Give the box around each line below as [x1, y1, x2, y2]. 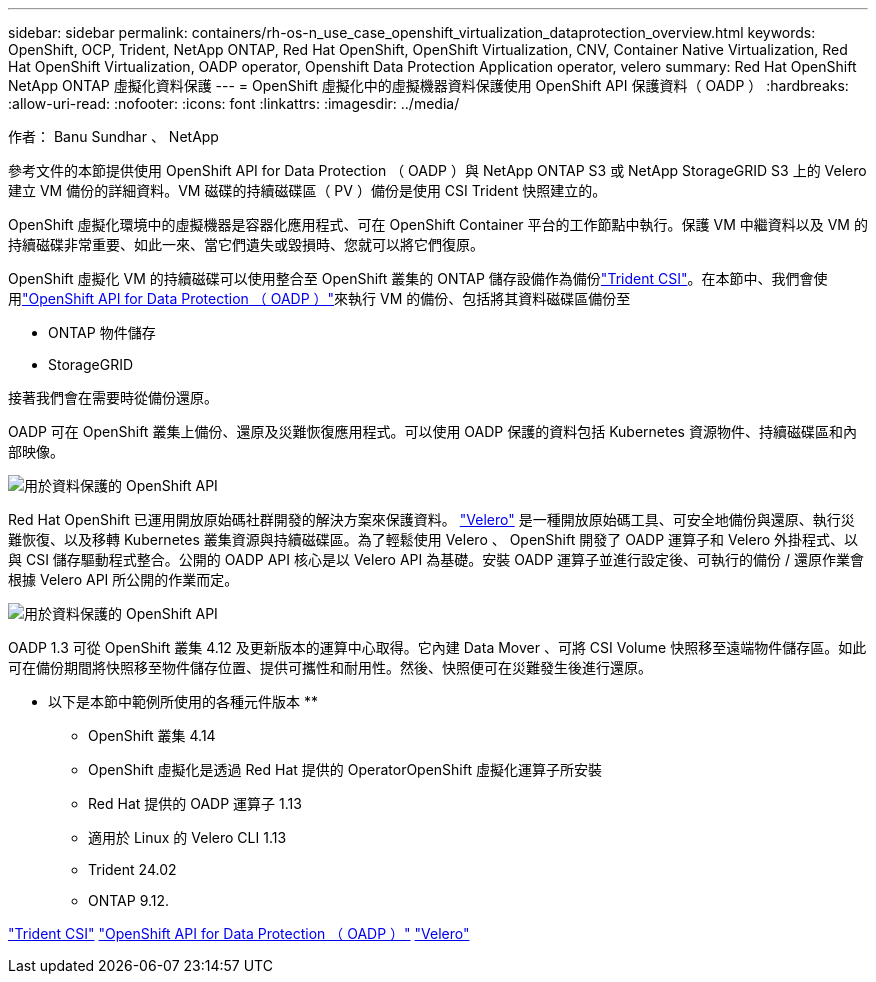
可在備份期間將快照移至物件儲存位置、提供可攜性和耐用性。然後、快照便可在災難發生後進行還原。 [8, 659, 652, 676]
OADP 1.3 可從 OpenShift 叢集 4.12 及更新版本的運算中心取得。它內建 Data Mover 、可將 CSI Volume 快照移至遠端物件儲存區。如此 [8, 639, 867, 656]
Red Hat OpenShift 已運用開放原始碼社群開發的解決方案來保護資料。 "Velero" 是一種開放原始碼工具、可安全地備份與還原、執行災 [8, 511, 855, 528]
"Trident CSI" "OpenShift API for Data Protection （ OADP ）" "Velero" [8, 925, 470, 942]
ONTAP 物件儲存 [48, 324, 156, 341]
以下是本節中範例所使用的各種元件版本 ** [48, 693, 318, 710]
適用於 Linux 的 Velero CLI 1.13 [88, 829, 287, 846]
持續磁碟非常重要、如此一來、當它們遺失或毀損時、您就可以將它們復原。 [8, 236, 484, 253]
